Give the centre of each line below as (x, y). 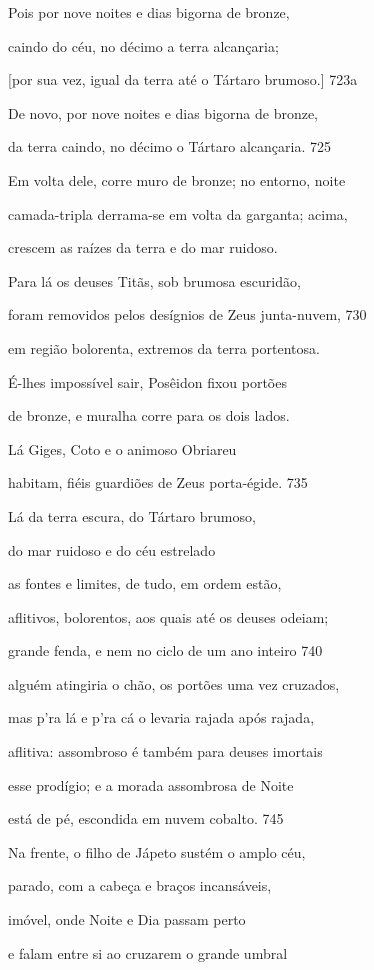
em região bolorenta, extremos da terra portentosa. (164, 347)
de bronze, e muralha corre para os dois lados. (149, 415)
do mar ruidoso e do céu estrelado (112, 549)
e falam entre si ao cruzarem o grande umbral (148, 952)
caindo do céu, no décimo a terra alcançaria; (143, 45)
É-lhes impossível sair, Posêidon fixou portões (147, 381)
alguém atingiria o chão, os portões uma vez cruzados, (174, 683)
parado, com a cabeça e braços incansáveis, (140, 885)
